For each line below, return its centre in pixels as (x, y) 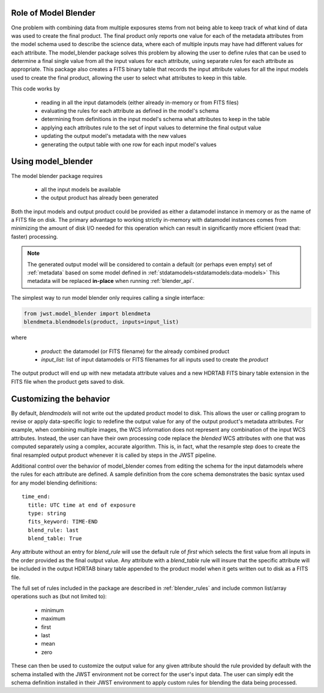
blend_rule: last (53, 530)
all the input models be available (81, 189)
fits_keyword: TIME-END (63, 522)
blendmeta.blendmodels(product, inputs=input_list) (101, 322)
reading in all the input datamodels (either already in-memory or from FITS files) (140, 103)
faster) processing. (34, 236)
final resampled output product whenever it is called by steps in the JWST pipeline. (114, 455)
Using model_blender (52, 162)
